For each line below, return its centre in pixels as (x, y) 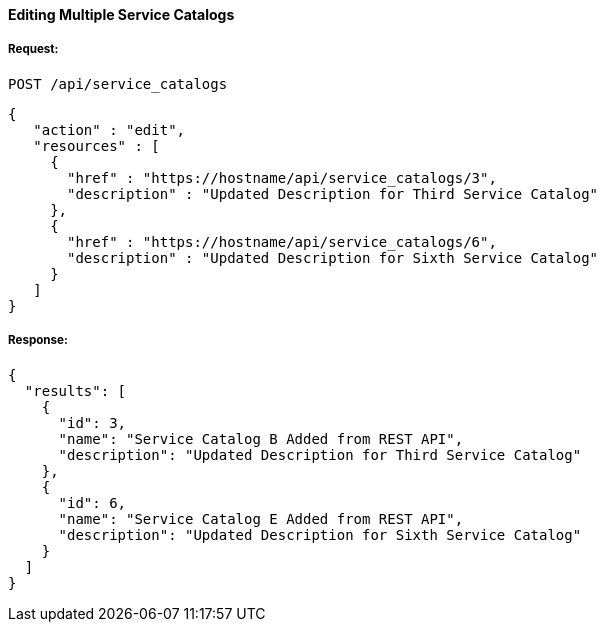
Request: (33, 49)
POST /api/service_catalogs (118, 83)
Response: (38, 340)
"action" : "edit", (109, 129)
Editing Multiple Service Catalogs (121, 14)
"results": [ (75, 390)
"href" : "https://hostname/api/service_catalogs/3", (282, 177)
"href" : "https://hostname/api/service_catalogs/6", (282, 241)
